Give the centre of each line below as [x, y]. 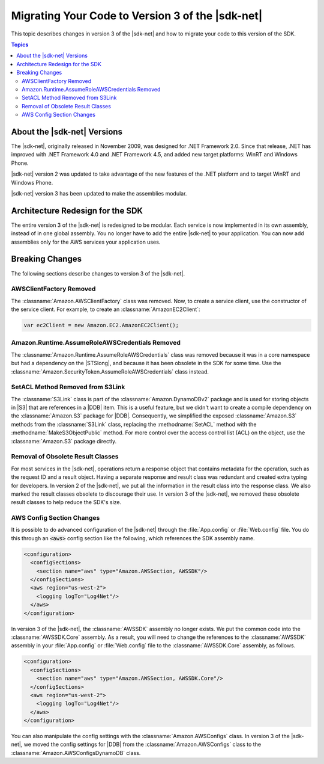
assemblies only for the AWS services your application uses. [86, 242]
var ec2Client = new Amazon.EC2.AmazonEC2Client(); [101, 325]
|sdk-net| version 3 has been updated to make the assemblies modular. [99, 193]
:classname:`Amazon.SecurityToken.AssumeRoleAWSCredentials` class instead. [110, 371]
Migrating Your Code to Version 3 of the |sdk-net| [137, 16]
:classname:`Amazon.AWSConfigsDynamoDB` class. [76, 753]
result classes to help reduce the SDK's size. [66, 502]
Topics [20, 45]
